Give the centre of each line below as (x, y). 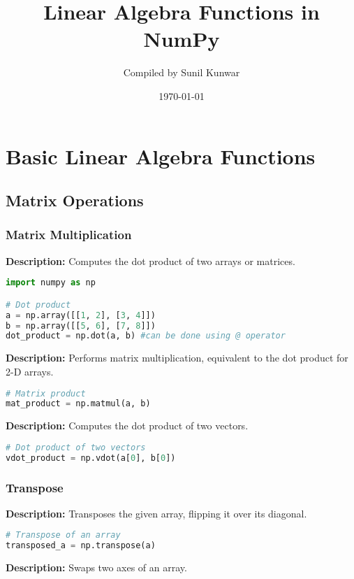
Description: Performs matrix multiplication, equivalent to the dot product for (177, 358)
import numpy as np (51, 283)
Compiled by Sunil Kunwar (182, 72)
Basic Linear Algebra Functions (161, 156)
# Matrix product (46, 393)
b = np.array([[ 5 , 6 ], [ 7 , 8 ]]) (81, 326)
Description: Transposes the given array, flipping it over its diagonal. (156, 513)
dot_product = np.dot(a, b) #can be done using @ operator (146, 336)
